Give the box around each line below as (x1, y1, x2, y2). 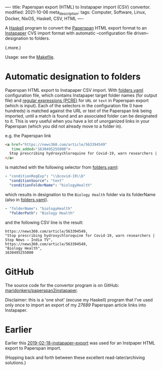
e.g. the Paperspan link (5, 133, 51, 138)
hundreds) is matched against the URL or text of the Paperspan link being (5, 108, 152, 114)
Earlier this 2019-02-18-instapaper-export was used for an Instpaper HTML (5, 340, 155, 346)
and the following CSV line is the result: (5, 219, 84, 225)
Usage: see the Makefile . (5, 54, 55, 60)
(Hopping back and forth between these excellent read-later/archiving (5, 354, 145, 361)
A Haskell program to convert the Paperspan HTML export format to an (5, 25, 147, 31)
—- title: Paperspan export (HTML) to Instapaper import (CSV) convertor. (5, 4, 151, 10)
